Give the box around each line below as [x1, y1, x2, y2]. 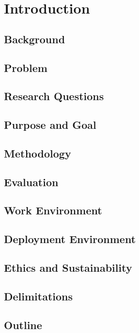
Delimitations [4, 288, 73, 303]
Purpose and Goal [4, 117, 96, 132]
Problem [4, 60, 47, 75]
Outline [4, 317, 42, 332]
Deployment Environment [4, 231, 136, 246]
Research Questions [4, 88, 104, 104]
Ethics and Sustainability [4, 260, 132, 275]
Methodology [4, 145, 71, 160]
